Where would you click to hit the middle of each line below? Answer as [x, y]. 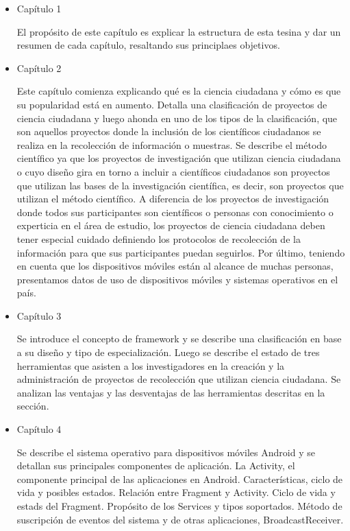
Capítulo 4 [39, 429]
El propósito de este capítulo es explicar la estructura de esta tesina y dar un [179, 31]
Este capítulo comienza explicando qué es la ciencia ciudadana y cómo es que [179, 91]
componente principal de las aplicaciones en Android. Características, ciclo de [180, 479]
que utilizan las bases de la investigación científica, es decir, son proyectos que [180, 185]
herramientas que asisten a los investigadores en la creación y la [151, 365]
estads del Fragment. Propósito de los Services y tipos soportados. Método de [179, 506]
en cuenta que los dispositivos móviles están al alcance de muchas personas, [175, 266]
